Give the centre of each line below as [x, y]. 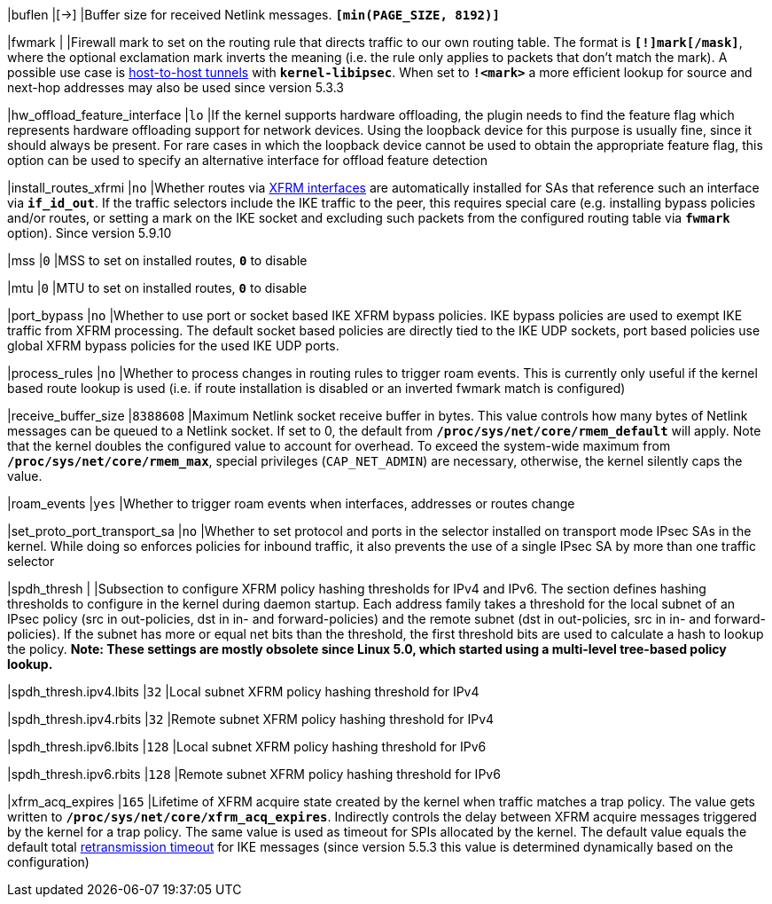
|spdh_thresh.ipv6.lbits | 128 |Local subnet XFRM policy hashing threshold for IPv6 [247, 747]
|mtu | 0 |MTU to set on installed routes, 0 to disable [157, 288]
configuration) [48, 862]
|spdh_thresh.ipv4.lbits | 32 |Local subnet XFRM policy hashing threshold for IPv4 [243, 692]
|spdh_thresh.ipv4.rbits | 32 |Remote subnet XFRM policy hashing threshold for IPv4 [251, 719]
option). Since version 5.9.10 [90, 233]
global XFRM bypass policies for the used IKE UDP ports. [173, 346]
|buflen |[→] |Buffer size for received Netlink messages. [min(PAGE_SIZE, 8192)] [253, 15]
